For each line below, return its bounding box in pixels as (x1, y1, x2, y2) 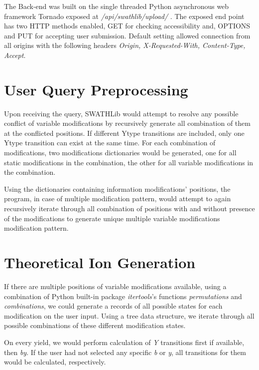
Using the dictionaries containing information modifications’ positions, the (4, 183, 231, 194)
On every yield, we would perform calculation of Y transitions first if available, (4, 337, 245, 347)
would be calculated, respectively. (4, 357, 106, 367)
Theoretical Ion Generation (4, 252, 196, 272)
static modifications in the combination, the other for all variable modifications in (4, 157, 254, 167)
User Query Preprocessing (4, 79, 188, 99)
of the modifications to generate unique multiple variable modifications (4, 213, 220, 223)
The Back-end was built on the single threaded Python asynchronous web (4, 1, 229, 11)
